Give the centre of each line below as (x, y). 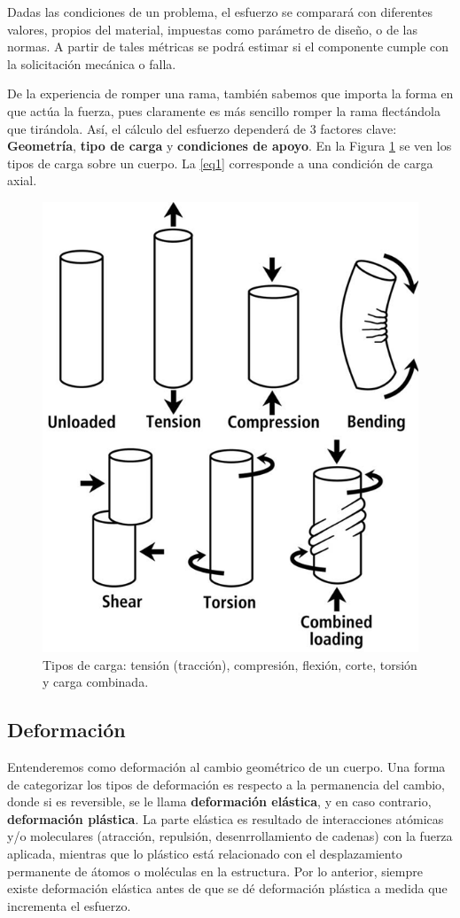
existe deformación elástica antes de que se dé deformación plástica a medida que (227, 888)
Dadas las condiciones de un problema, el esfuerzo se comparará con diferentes (220, 12)
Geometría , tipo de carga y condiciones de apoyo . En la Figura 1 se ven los (230, 146)
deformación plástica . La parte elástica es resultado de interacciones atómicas (226, 818)
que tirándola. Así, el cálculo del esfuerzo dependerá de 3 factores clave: (202, 128)
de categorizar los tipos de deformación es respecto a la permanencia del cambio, (226, 784)
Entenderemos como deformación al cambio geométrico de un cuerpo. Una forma (226, 766)
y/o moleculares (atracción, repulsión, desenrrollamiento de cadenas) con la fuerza (230, 836)
